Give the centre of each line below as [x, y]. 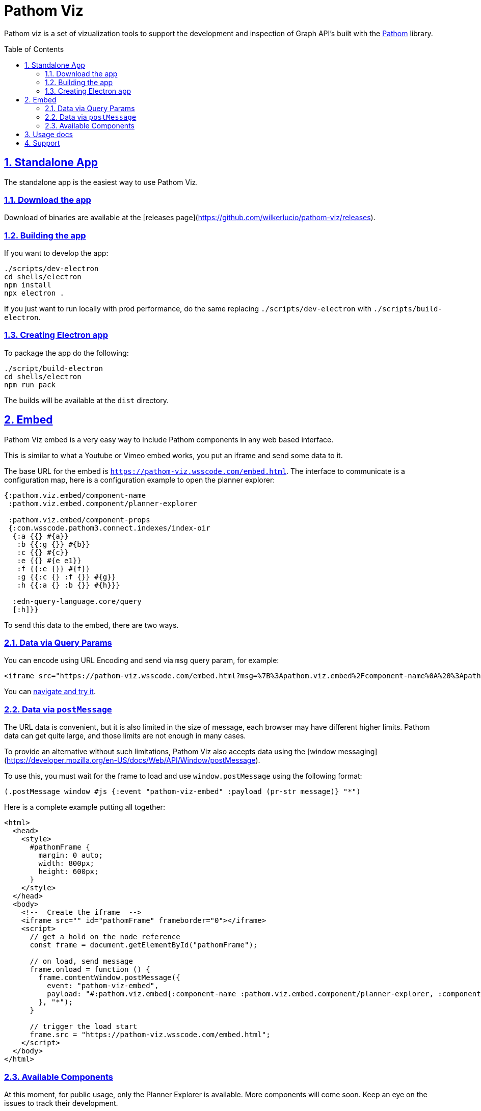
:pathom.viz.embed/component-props [79, 520]
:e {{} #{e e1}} [49, 560]
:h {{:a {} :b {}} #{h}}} [69, 585]
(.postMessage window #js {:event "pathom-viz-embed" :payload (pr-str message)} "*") [182, 792]
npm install [28, 285]
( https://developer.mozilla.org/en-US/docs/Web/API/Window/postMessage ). [132, 760]
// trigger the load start [84, 1027]
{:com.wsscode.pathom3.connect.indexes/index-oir [109, 528]
